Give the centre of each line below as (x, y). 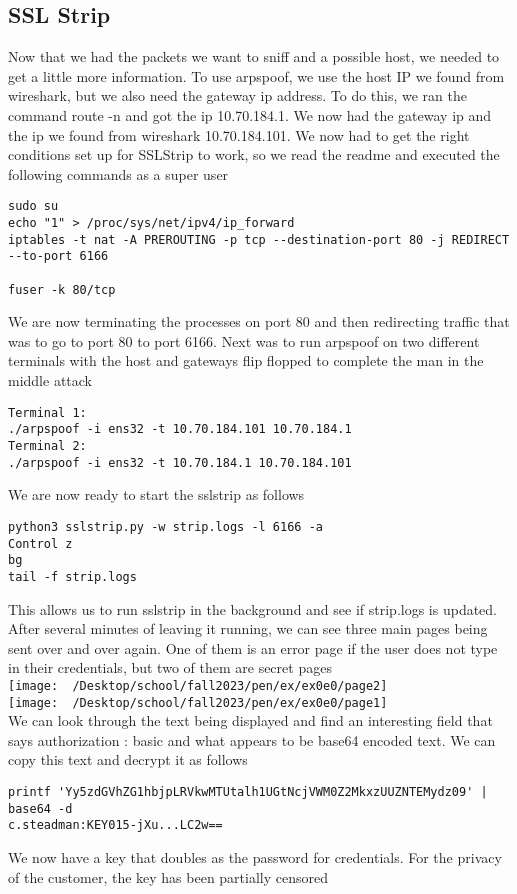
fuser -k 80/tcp (62, 289)
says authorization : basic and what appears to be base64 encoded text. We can (252, 739)
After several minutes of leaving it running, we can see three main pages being (248, 628)
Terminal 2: (47, 445)
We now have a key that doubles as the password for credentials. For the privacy (255, 856)
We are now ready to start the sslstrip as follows (156, 494)
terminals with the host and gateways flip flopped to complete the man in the (246, 360)
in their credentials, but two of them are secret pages (170, 667)
